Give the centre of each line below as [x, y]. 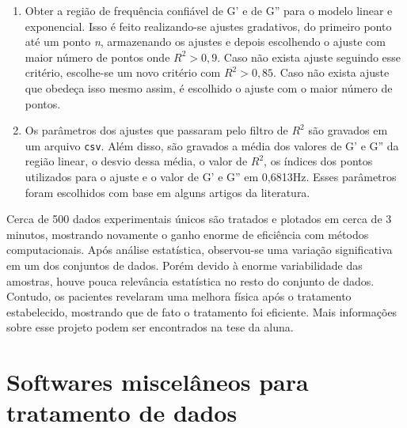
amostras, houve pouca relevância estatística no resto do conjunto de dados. [190, 280]
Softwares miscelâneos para [158, 382]
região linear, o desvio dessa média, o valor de [136, 161]
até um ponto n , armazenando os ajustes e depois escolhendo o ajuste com [205, 42]
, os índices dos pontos [318, 161]
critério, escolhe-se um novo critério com [123, 72]
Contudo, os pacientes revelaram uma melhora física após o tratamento [179, 296]
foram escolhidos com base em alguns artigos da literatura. [167, 192]
